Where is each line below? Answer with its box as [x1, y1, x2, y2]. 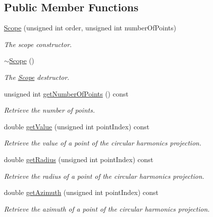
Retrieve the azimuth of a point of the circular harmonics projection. [4, 203, 210, 214]
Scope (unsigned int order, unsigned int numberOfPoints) [4, 23, 177, 33]
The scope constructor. [4, 39, 72, 49]
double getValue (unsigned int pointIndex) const [4, 121, 150, 131]
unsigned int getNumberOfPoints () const [4, 88, 129, 98]
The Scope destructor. [4, 72, 70, 82]
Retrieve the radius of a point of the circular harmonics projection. [4, 170, 205, 181]
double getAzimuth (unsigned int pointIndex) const [4, 187, 159, 197]
